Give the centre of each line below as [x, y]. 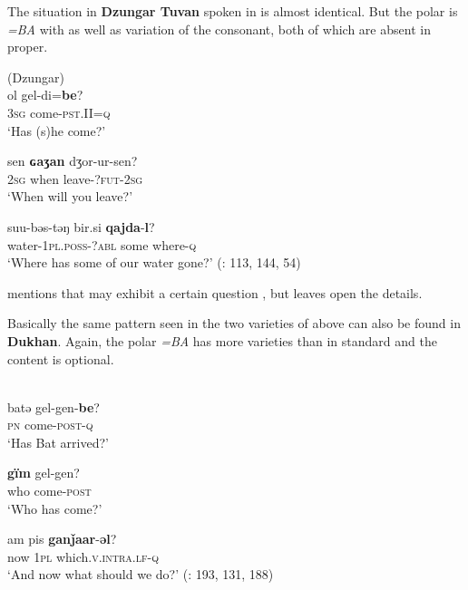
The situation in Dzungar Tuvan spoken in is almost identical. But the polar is [233, 11]
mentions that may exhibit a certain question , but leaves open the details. [215, 292]
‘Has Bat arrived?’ [58, 442]
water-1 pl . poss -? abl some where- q [102, 244]
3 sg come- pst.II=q [59, 112]
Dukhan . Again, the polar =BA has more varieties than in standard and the [222, 340]
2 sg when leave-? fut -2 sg [75, 178]
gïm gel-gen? [44, 473]
